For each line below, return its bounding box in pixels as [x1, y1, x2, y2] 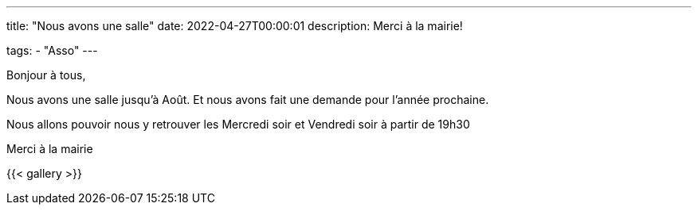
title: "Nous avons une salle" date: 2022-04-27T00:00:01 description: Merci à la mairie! [6, 19, 463, 33]
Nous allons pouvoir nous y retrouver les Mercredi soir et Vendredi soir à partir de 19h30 [6, 117, 470, 131]
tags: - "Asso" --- [6, 44, 98, 57]
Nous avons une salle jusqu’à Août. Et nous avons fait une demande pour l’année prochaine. [6, 93, 489, 106]
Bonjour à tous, [6, 68, 86, 82]
